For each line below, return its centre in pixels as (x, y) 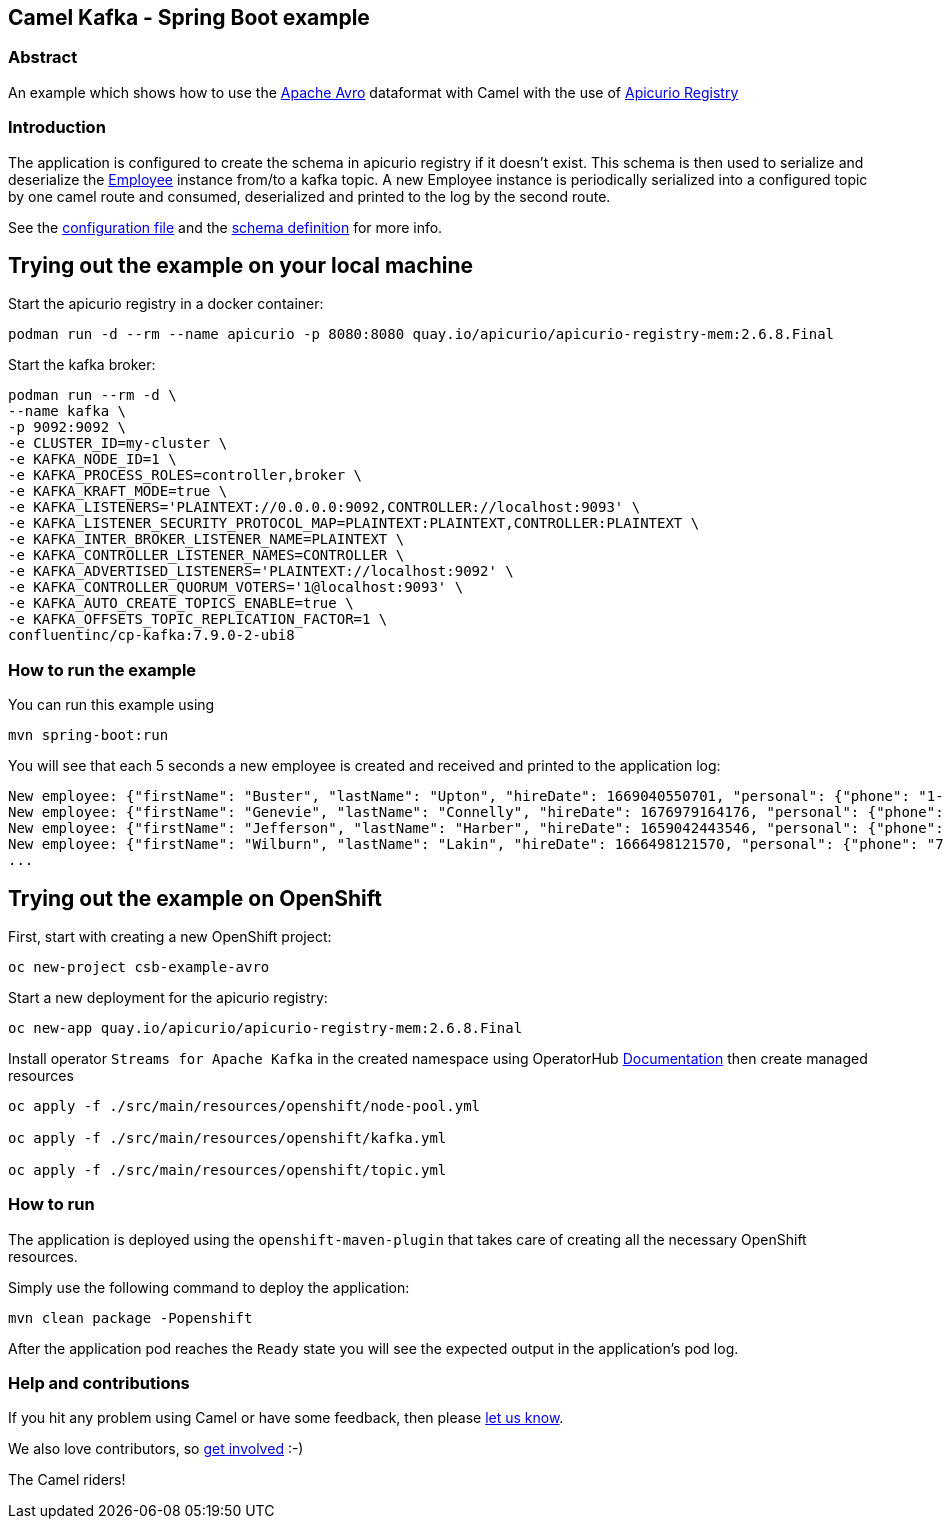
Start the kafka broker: (82, 365)
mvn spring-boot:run (88, 735)
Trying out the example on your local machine (240, 265)
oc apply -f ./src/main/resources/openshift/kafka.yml (227, 1137)
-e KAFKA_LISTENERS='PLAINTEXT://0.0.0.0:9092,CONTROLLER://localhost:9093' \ (324, 507)
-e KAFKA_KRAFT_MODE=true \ (118, 491)
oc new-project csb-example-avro (139, 966)
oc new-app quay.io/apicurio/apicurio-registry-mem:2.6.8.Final (265, 1027)
